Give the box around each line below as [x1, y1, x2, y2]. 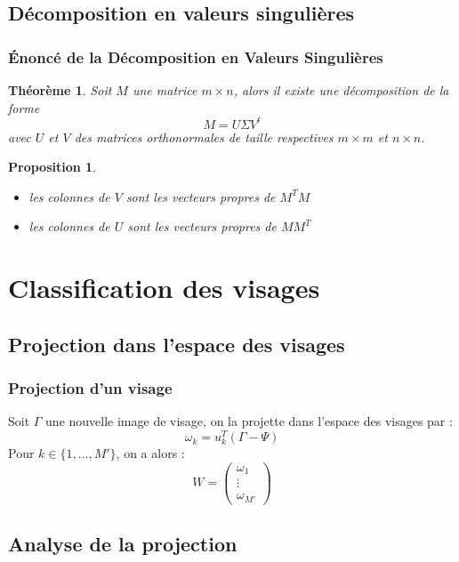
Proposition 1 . [8, 157, 96, 176]
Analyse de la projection [8, 530, 238, 558]
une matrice [132, 81, 197, 99]
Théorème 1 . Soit [8, 81, 112, 99]
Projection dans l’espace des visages [8, 330, 345, 357]
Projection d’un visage [8, 377, 173, 399]
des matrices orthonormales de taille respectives [74, 127, 334, 146]
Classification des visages [8, 269, 320, 306]
